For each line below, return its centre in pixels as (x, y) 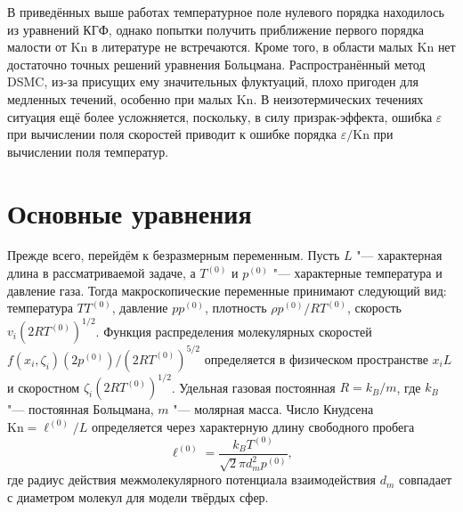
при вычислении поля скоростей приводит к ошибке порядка (172, 134)
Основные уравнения (130, 212)
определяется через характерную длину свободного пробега (253, 426)
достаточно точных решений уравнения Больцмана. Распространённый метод (216, 64)
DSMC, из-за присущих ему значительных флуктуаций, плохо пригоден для (213, 81)
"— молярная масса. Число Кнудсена (273, 409)
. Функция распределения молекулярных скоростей (234, 331)
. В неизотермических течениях (338, 98)
